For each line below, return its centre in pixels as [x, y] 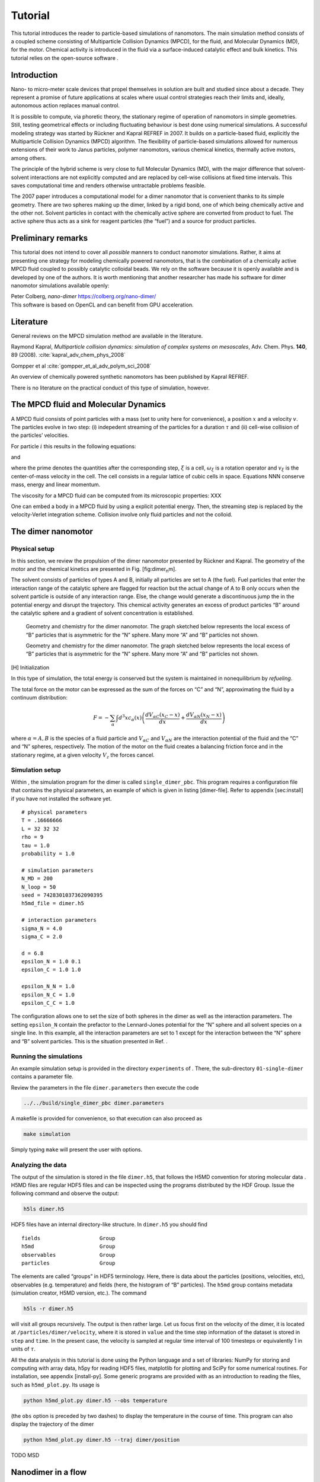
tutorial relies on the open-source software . [65, 58]
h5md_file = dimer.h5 [53, 903]
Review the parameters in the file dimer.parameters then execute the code [105, 1087]
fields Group [68, 1238]
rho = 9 [33, 837]
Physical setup [33, 549]
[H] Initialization [30, 667]
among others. [29, 158]
